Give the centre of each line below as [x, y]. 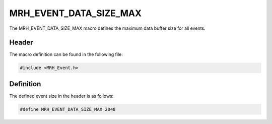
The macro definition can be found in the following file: [66, 54]
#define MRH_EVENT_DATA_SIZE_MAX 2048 [68, 109]
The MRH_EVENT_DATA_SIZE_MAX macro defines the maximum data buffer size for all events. [108, 28]
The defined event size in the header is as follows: [61, 96]
